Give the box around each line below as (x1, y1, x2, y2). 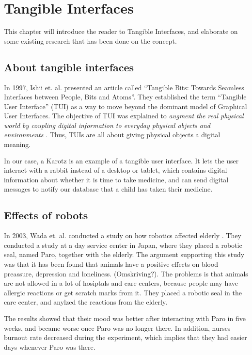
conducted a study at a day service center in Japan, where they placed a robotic (4, 240, 242, 250)
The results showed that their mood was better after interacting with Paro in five (4, 313, 246, 323)
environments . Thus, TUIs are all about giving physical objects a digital (4, 129, 220, 140)
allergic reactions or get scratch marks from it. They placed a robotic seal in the (4, 287, 242, 297)
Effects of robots (4, 208, 88, 223)
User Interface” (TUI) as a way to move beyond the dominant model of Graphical (4, 101, 247, 111)
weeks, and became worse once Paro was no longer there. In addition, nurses (4, 323, 231, 333)
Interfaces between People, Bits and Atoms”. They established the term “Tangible (4, 92, 247, 102)
